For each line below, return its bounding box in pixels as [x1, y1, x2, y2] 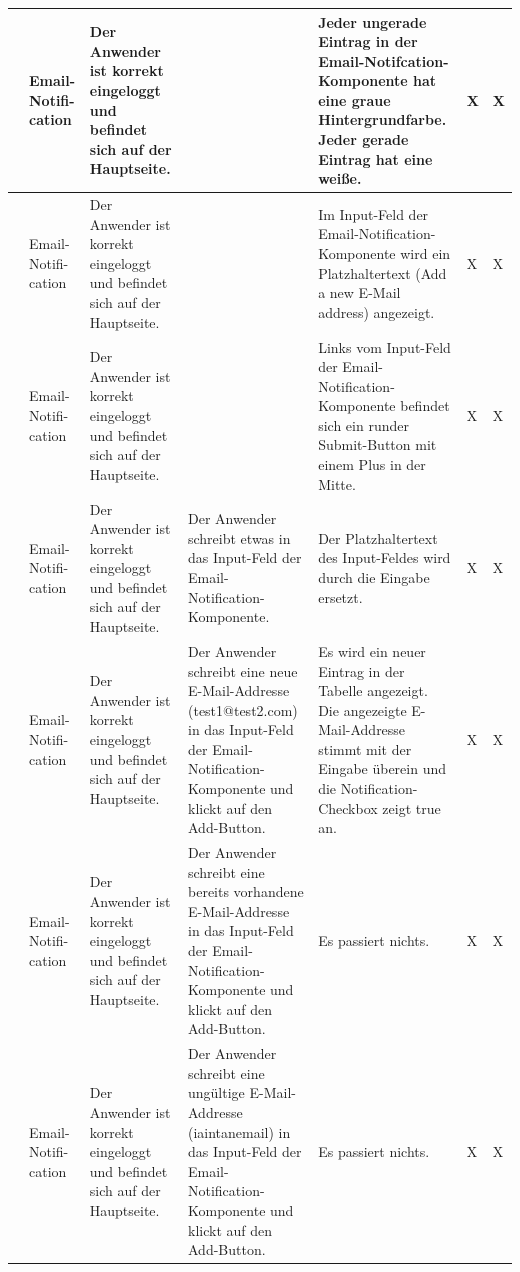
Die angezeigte [318, 699, 407, 720]
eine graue [318, 89, 391, 110]
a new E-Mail [318, 282, 401, 303]
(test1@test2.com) [188, 699, 298, 720]
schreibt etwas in [188, 527, 291, 548]
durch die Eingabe [318, 567, 430, 588]
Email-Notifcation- [318, 50, 449, 71]
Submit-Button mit [318, 434, 437, 455]
